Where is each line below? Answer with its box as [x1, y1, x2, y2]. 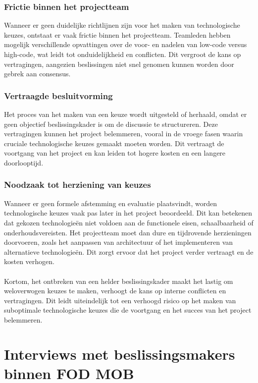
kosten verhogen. [4, 256, 55, 267]
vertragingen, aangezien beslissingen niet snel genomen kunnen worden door [4, 58, 234, 69]
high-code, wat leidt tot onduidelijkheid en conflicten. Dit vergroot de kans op [4, 49, 241, 59]
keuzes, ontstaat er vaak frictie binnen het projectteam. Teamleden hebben [4, 29, 231, 40]
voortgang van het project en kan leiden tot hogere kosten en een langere [4, 148, 226, 158]
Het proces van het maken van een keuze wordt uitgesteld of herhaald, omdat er [4, 109, 247, 119]
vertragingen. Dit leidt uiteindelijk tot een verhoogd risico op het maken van [4, 295, 236, 305]
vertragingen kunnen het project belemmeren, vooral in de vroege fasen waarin [4, 128, 243, 139]
